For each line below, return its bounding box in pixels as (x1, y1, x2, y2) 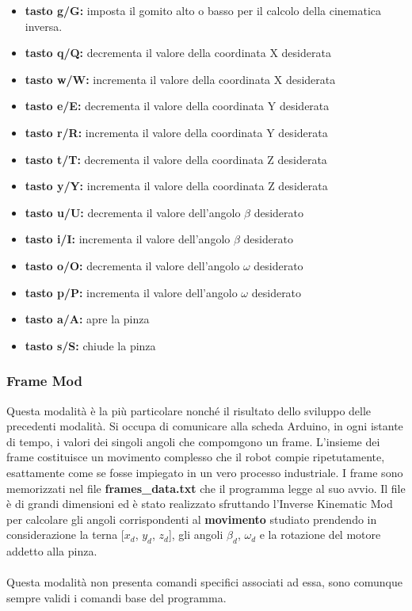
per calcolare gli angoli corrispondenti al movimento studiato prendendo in (6, 510, 377, 527)
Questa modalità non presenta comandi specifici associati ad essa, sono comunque (6, 574, 402, 590)
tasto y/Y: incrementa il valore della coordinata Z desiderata (25, 178, 328, 194)
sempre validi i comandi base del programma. (6, 589, 227, 605)
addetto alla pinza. (6, 543, 97, 559)
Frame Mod (6, 371, 82, 391)
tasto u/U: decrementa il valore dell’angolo (25, 204, 241, 220)
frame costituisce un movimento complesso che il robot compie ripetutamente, (6, 449, 385, 465)
